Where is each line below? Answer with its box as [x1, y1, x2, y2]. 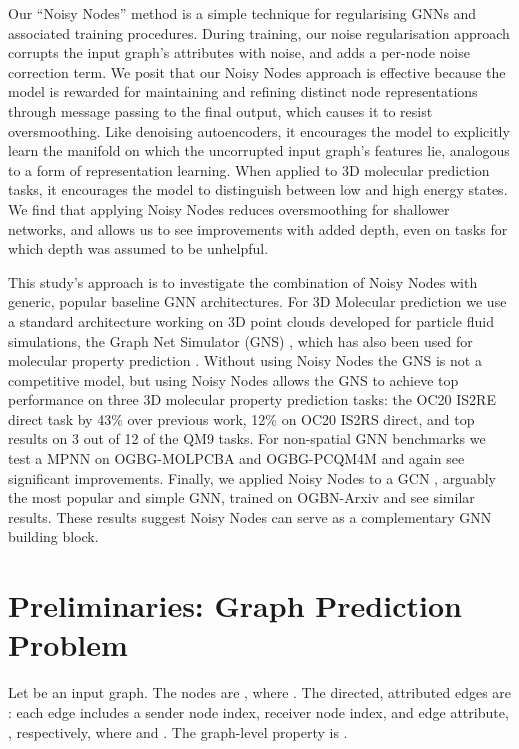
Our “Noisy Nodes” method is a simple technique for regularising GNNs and [8, 3, 477, 23]
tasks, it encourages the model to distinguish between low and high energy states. [8, 179, 508, 200]
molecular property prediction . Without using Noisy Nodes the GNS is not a [8, 350, 482, 371]
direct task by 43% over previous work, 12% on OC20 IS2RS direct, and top [8, 408, 475, 429]
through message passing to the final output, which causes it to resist [8, 100, 433, 121]
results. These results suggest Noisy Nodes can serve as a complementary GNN [8, 506, 492, 527]
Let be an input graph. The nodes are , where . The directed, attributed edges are [8, 682, 512, 703]
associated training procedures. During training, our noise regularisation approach [8, 22, 510, 43]
